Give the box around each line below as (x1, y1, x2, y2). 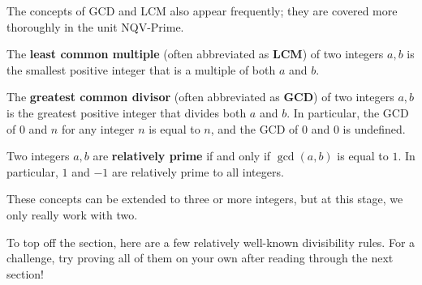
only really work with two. (6, 206, 138, 223)
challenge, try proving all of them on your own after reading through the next (6, 249, 394, 266)
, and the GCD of (210, 120, 299, 137)
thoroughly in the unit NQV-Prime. (6, 18, 184, 35)
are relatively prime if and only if (93, 147, 271, 164)
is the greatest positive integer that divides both (6, 104, 247, 121)
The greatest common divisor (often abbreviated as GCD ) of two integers (6, 88, 394, 105)
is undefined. (342, 120, 406, 137)
